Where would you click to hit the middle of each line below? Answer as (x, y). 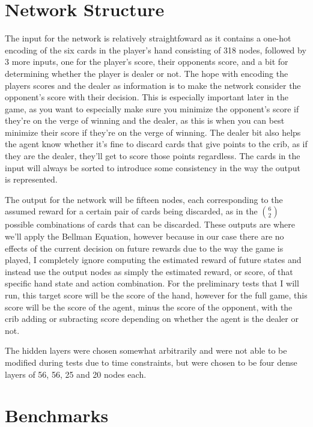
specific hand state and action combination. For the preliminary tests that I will (152, 283)
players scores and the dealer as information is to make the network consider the (153, 85)
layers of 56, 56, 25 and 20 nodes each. (76, 374)
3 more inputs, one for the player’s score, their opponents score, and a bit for (147, 62)
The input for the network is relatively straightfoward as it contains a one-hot (148, 38)
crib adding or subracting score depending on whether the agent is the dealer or (152, 319)
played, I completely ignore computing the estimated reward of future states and (153, 260)
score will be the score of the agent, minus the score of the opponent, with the (149, 307)
